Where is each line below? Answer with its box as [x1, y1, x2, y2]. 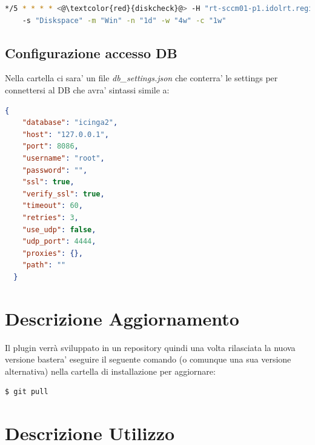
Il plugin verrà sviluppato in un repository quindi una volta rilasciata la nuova [5, 341, 296, 353]
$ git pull [5, 387, 48, 396]
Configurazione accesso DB [5, 43, 177, 62]
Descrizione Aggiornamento [5, 306, 239, 330]
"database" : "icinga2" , [22, 118, 118, 127]
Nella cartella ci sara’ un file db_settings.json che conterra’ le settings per [5, 72, 278, 84]
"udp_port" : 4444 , [22, 237, 96, 246]
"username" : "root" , [22, 153, 105, 162]
